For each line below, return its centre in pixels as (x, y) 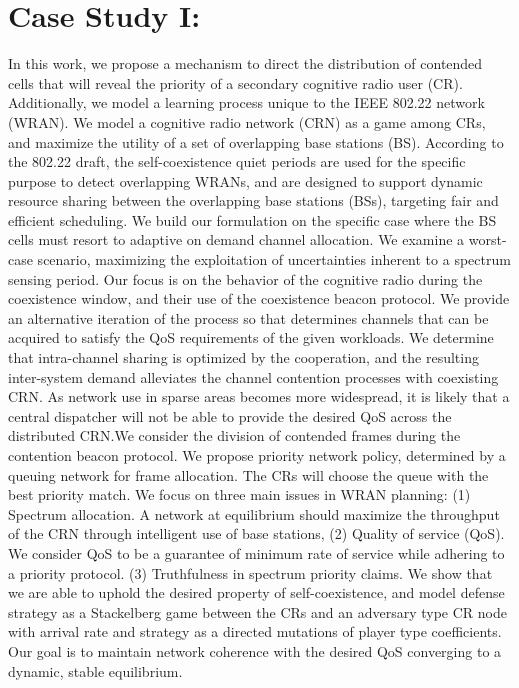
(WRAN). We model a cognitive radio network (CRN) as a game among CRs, (247, 121)
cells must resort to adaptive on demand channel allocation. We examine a (236, 239)
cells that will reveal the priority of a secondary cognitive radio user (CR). (235, 82)
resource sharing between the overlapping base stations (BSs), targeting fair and (253, 200)
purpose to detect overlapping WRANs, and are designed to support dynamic (245, 180)
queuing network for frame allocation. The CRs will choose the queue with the (248, 474)
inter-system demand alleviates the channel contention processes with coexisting (253, 376)
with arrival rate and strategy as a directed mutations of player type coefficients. (255, 631)
